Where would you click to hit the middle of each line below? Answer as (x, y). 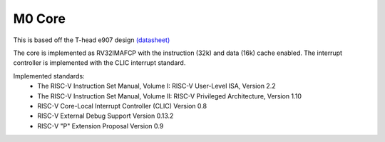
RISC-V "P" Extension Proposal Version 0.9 (101, 126)
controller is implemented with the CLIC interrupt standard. (99, 63)
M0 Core (39, 19)
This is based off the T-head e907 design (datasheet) (92, 40)
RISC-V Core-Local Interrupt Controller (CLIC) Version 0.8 (122, 106)
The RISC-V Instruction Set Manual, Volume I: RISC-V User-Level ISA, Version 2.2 (156, 86)
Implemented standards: (49, 76)
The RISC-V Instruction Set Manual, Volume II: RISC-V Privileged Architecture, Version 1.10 (170, 96)
